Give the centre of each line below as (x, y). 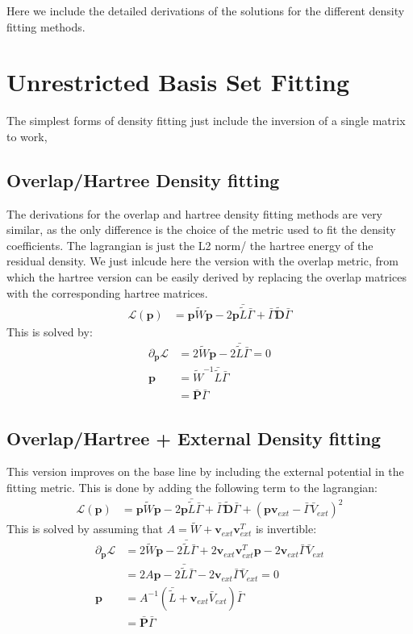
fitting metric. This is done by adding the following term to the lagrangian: (192, 488)
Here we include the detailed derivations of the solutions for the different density (206, 10)
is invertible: (286, 529)
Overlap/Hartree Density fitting (143, 179)
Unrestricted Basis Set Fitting (178, 82)
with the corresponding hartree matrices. (107, 292)
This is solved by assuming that (85, 529)
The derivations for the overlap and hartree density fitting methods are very (195, 213)
